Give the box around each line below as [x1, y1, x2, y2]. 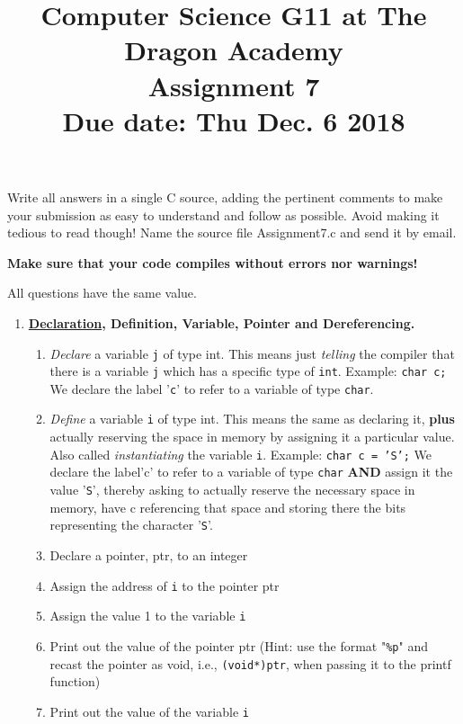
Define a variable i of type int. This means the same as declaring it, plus [49, 409, 455, 428]
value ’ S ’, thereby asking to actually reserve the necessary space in [49, 480, 415, 499]
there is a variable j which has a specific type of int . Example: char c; [49, 362, 447, 380]
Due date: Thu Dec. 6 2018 [62, 102, 405, 139]
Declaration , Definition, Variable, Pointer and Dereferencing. [28, 313, 415, 332]
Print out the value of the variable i [49, 702, 249, 720]
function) [49, 672, 101, 691]
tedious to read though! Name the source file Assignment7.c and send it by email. [7, 223, 457, 242]
